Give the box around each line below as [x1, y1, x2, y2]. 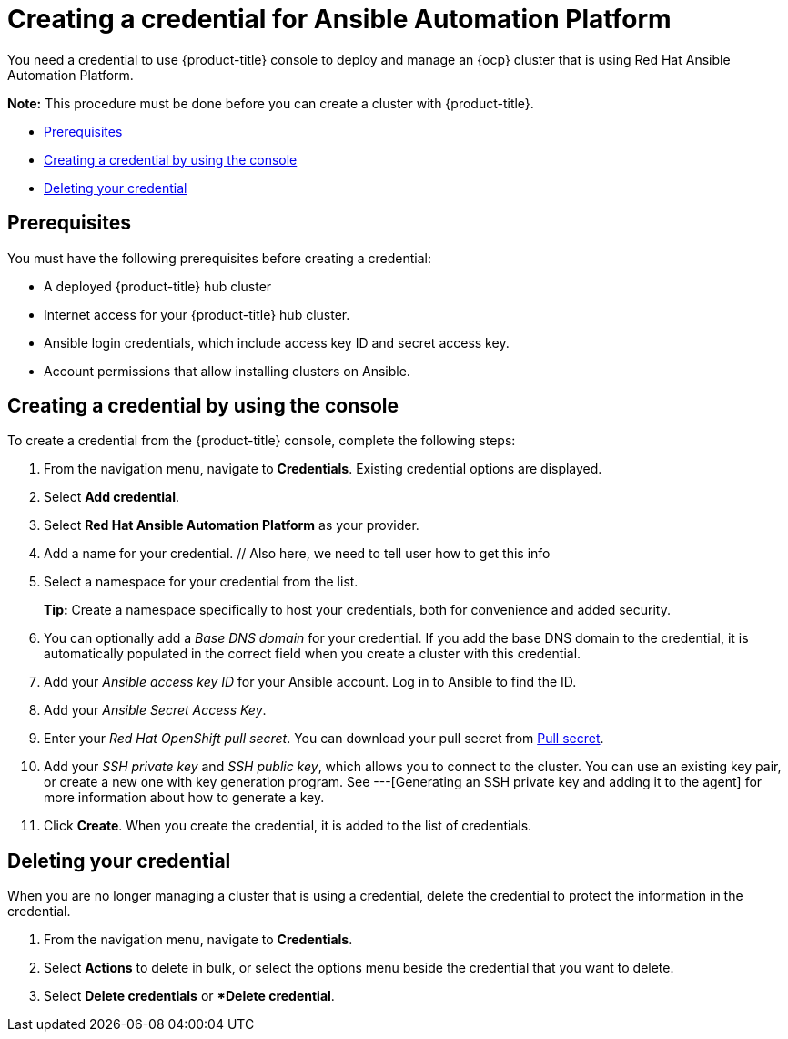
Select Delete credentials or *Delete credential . [44, 988, 335, 1004]
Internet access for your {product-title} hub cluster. [44, 306, 350, 322]
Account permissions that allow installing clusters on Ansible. [44, 362, 410, 379]
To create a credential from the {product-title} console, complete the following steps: [7, 433, 516, 449]
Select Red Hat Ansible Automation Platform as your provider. [44, 517, 419, 534]
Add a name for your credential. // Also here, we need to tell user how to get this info [44, 545, 551, 562]
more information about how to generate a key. [44, 789, 325, 806]
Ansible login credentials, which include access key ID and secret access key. [44, 334, 510, 351]
